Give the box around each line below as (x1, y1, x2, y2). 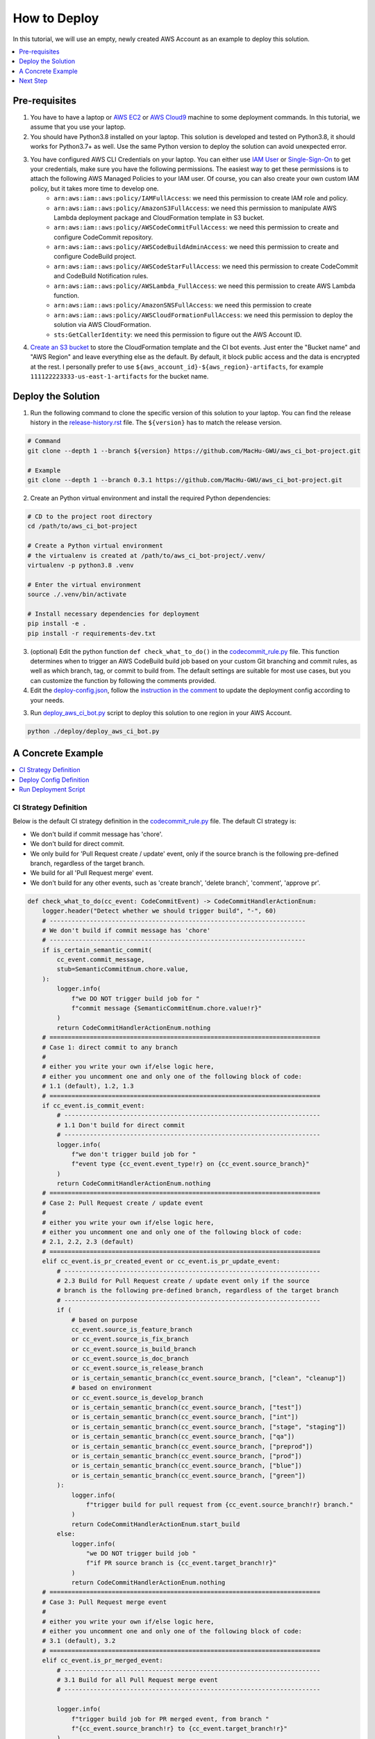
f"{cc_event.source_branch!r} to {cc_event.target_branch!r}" (71, 1724, 288, 1732)
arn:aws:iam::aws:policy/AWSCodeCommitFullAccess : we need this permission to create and (53, 223, 339, 232)
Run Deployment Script (19, 785, 85, 794)
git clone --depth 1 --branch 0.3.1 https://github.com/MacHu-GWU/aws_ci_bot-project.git (27, 476, 343, 484)
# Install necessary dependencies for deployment (27, 609, 200, 618)
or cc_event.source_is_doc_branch (71, 1355, 189, 1363)
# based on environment (71, 1384, 153, 1392)
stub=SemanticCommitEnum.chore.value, (56, 965, 189, 973)
